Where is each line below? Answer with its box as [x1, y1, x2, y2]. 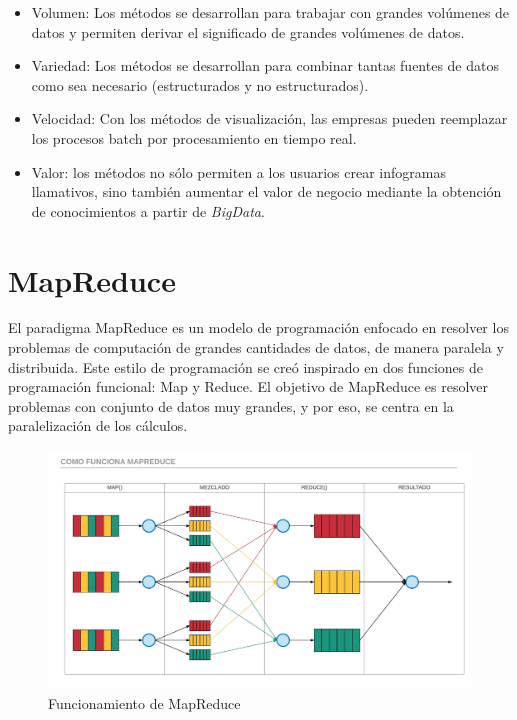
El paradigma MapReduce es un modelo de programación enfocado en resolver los [8, 317, 509, 338]
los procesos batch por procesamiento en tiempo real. [31, 127, 357, 148]
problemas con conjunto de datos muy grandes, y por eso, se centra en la [8, 395, 454, 416]
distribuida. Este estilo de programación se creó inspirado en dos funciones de [8, 356, 483, 377]
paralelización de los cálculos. [8, 415, 188, 436]
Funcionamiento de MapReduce [48, 692, 241, 713]
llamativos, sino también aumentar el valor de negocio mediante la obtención [31, 181, 502, 202]
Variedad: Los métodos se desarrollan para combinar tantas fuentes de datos [31, 55, 499, 76]
